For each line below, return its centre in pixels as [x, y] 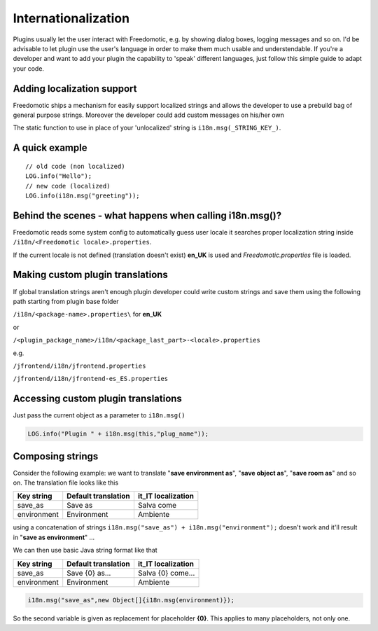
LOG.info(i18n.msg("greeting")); [83, 195]
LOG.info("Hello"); [59, 176]
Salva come [157, 506]
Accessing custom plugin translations [97, 399]
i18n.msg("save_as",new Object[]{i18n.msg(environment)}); [131, 600]
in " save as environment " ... [54, 537]
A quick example [50, 148]
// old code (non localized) [75, 166]
